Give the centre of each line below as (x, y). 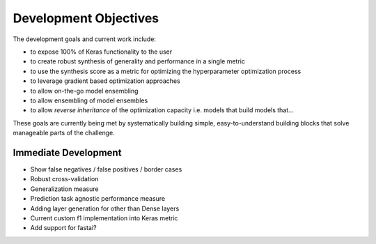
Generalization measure (64, 189)
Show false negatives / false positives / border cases (106, 169)
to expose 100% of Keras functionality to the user (101, 52)
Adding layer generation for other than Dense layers (105, 208)
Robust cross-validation (64, 179)
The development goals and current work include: (85, 39)
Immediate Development (67, 152)
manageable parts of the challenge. (64, 133)
